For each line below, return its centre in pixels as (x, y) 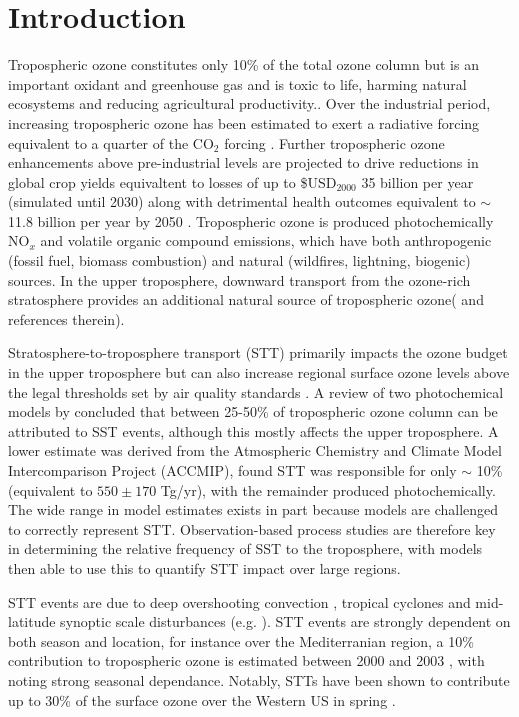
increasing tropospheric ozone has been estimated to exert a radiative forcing (244, 122)
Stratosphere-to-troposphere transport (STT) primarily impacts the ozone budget (258, 352)
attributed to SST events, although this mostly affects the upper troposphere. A (253, 430)
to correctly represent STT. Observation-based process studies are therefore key (252, 528)
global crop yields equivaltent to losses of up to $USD (172, 181)
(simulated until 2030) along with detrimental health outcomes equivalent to (242, 201)
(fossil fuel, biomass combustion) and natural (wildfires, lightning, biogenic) (239, 260)
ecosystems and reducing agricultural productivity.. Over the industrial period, (249, 103)
